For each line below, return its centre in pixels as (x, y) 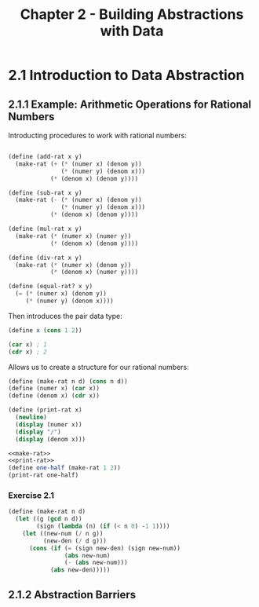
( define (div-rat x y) (45, 258)
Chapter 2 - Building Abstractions (132, 15)
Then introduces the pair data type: (66, 316)
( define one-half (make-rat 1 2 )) (65, 468)
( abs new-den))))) (80, 570)
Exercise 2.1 (31, 495)
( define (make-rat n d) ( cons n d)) (68, 381)
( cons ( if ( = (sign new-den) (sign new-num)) (104, 548)
